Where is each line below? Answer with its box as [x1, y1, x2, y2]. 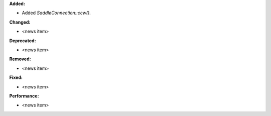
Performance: [9, 93, 39, 99]
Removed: [9, 56, 31, 62]
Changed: [9, 19, 31, 25]
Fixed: [9, 74, 23, 80]
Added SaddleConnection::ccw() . [22, 10, 91, 16]
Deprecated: [9, 38, 36, 44]
